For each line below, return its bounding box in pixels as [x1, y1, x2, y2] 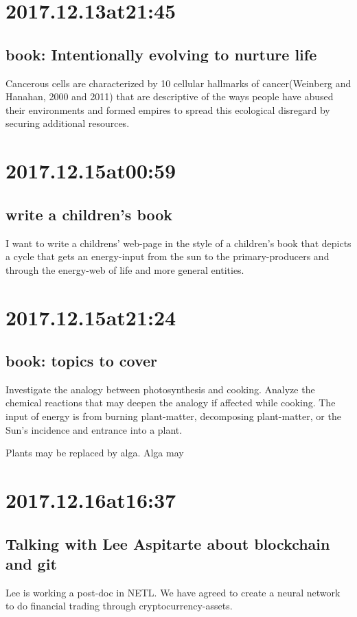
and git [5, 553, 57, 574]
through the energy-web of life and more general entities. [5, 262, 244, 277]
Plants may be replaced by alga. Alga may [5, 445, 184, 460]
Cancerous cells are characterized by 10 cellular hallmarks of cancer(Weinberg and [5, 75, 352, 90]
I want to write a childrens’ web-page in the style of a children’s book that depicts [5, 235, 352, 250]
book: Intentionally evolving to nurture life [5, 43, 317, 65]
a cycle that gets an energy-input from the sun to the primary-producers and [5, 249, 330, 264]
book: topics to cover [5, 350, 158, 371]
